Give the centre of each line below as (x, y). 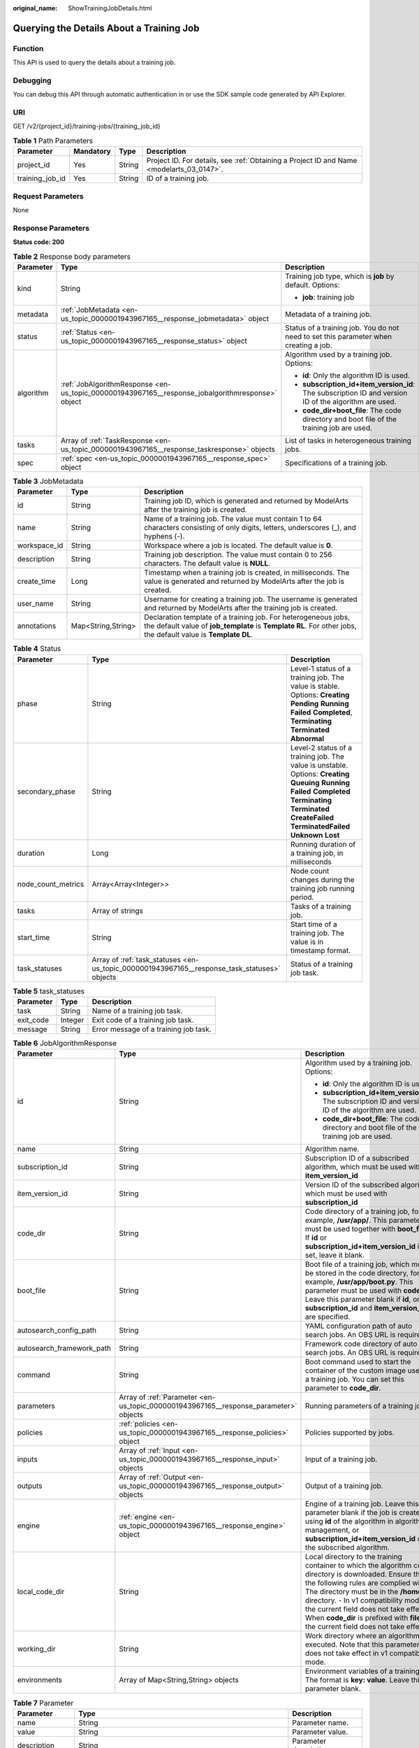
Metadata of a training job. (329, 314)
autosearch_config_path (57, 1331)
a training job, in (317, 853)
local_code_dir (41, 1592)
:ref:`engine (138, 1517)
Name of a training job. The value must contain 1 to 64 (233, 519)
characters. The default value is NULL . (207, 564)
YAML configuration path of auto (359, 1326)
